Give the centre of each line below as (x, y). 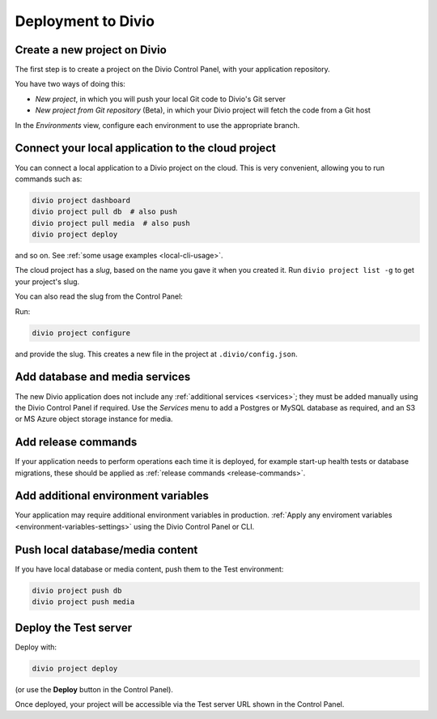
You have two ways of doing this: (70, 84)
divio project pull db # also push (105, 212)
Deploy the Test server (74, 628)
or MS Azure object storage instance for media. (94, 419)
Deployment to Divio (85, 21)
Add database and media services (103, 377)
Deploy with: (36, 647)
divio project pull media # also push (111, 223)
